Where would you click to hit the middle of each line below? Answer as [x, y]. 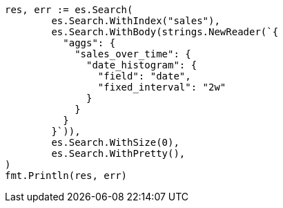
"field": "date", [144, 76]
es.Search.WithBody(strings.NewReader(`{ [165, 32]
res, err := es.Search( [69, 10]
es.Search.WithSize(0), [115, 142]
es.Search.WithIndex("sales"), [136, 21]
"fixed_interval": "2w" [162, 87]
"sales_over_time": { [133, 54]
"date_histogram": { [142, 65]
